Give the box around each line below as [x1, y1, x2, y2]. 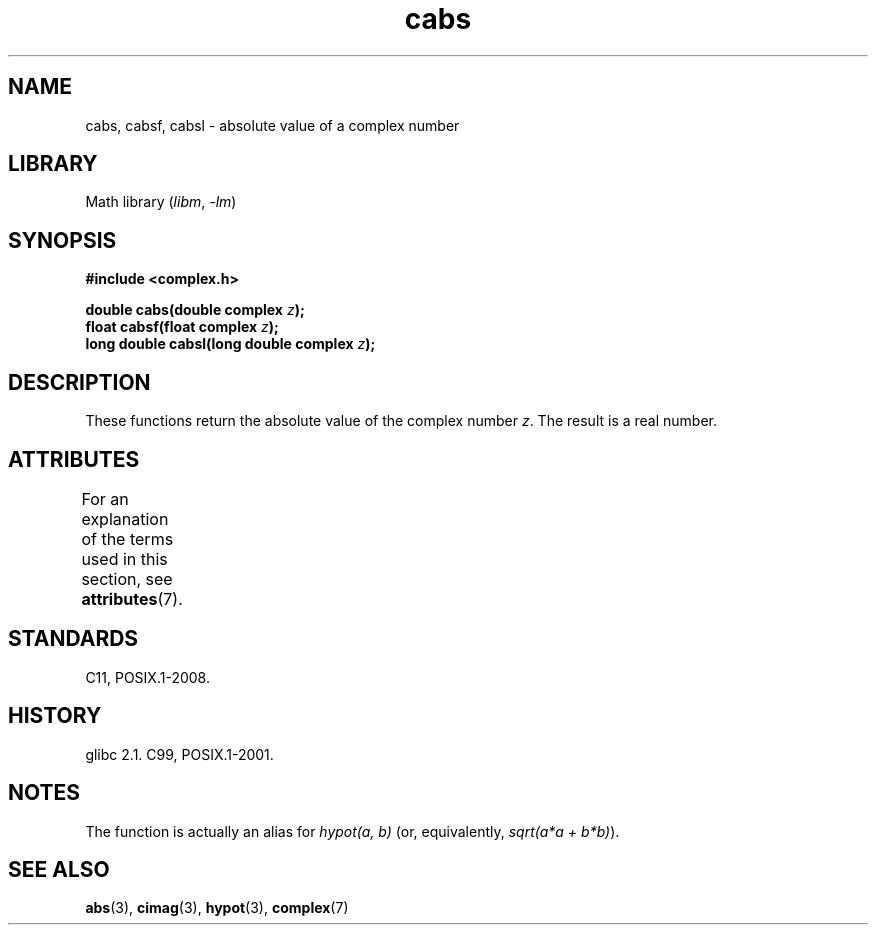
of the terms [81, 528, 174, 549]
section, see [81, 568, 173, 589]
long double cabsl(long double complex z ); [85, 335, 376, 353]
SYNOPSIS [8, 227, 117, 253]
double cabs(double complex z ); [85, 301, 305, 319]
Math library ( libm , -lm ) [85, 193, 237, 211]
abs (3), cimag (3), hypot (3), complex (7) [85, 899, 349, 917]
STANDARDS [8, 626, 139, 652]
